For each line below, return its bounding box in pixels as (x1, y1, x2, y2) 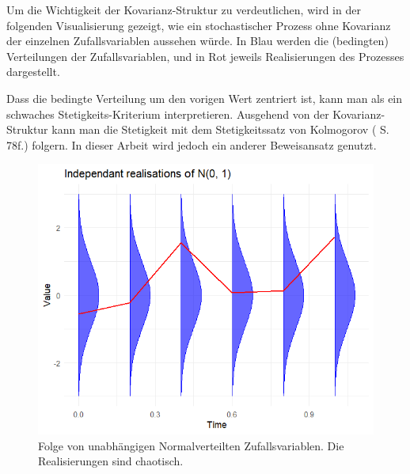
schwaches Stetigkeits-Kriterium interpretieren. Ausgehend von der (6, 105, 329, 122)
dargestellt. (6, 63, 60, 80)
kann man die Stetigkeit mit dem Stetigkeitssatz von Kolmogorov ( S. (51, 121, 389, 138)
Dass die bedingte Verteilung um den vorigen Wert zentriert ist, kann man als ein (6, 89, 403, 106)
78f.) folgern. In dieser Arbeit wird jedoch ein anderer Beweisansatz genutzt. (6, 136, 377, 153)
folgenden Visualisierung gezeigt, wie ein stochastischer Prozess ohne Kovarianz (6, 17, 391, 33)
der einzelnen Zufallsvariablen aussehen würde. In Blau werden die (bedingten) (6, 32, 389, 49)
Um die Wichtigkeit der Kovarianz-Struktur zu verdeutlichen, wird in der (6, 2, 361, 17)
